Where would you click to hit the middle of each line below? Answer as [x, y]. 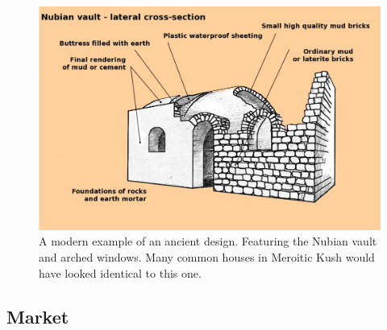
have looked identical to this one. [120, 272]
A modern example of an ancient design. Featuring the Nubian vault [208, 241]
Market [38, 316]
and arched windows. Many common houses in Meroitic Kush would [207, 257]
